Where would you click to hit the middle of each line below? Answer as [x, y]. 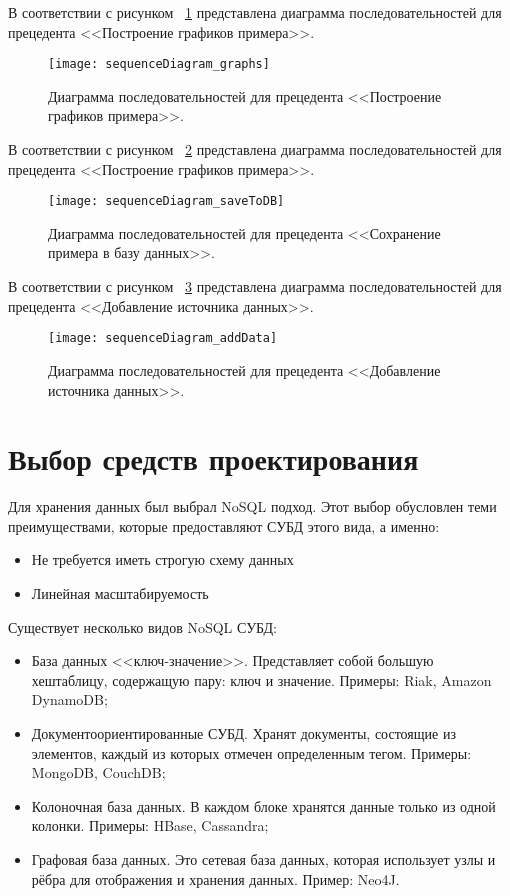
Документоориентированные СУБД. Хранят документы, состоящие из [243, 732]
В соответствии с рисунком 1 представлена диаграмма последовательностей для [255, 12]
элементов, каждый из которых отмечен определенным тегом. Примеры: [251, 752]
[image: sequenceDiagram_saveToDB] [166, 201]
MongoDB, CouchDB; [98, 772]
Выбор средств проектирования [213, 458]
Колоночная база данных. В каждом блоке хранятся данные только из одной [263, 805]
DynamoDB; [69, 699]
